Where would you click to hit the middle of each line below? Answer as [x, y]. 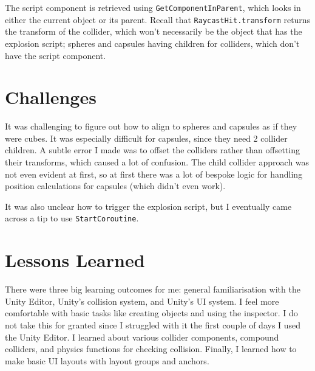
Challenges [51, 97]
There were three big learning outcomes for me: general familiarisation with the [153, 289]
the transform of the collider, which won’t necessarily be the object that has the [154, 31]
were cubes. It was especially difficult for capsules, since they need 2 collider [146, 138]
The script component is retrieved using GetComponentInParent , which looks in [153, 7]
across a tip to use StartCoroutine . [72, 218]
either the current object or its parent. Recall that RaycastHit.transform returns [158, 19]
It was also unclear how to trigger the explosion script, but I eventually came [148, 206]
